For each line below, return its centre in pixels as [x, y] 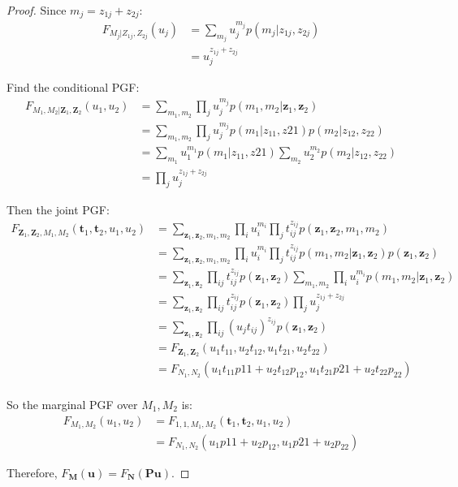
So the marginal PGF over [72, 405]
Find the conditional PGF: [73, 87]
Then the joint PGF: [58, 209]
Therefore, [32, 472]
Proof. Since [37, 10]
